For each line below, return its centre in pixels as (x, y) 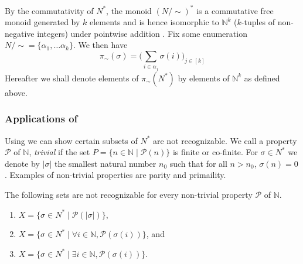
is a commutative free (235, 10)
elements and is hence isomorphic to (154, 22)
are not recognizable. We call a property (225, 140)
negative (20, 33)
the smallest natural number (105, 163)
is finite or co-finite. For (215, 152)
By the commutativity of (49, 10)
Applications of (41, 119)
